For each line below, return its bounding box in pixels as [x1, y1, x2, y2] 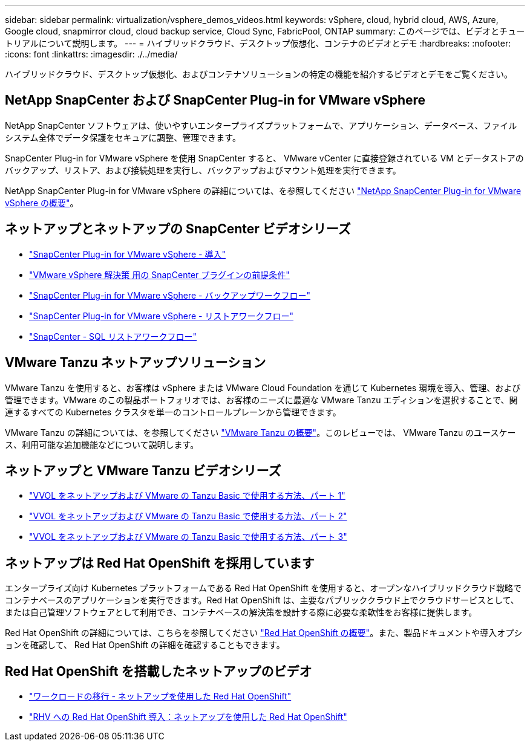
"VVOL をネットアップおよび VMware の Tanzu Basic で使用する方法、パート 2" [29, 511, 347, 522]
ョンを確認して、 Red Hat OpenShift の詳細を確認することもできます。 [5, 640, 285, 650]
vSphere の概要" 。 [5, 197, 79, 208]
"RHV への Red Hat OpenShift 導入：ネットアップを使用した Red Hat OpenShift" [29, 712, 347, 722]
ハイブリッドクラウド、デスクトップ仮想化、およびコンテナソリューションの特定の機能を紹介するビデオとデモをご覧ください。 [5, 69, 512, 79]
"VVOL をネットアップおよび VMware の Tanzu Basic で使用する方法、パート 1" [29, 490, 345, 501]
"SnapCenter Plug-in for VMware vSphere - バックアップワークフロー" [29, 290, 310, 300]
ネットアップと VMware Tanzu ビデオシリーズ [5, 462, 281, 478]
